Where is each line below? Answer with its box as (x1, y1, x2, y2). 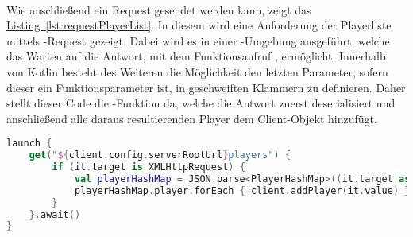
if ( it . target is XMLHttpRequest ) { (52, 161, 245, 173)
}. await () (29, 208, 81, 220)
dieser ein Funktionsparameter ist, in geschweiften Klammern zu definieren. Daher (6, 79, 406, 95)
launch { (6, 138, 52, 150)
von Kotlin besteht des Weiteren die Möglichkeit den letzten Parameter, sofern (6, 63, 388, 80)
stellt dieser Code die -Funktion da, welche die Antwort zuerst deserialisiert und (6, 95, 396, 111)
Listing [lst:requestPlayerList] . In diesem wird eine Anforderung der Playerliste (6, 17, 392, 33)
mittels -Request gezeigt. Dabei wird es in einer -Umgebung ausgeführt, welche (6, 32, 390, 49)
